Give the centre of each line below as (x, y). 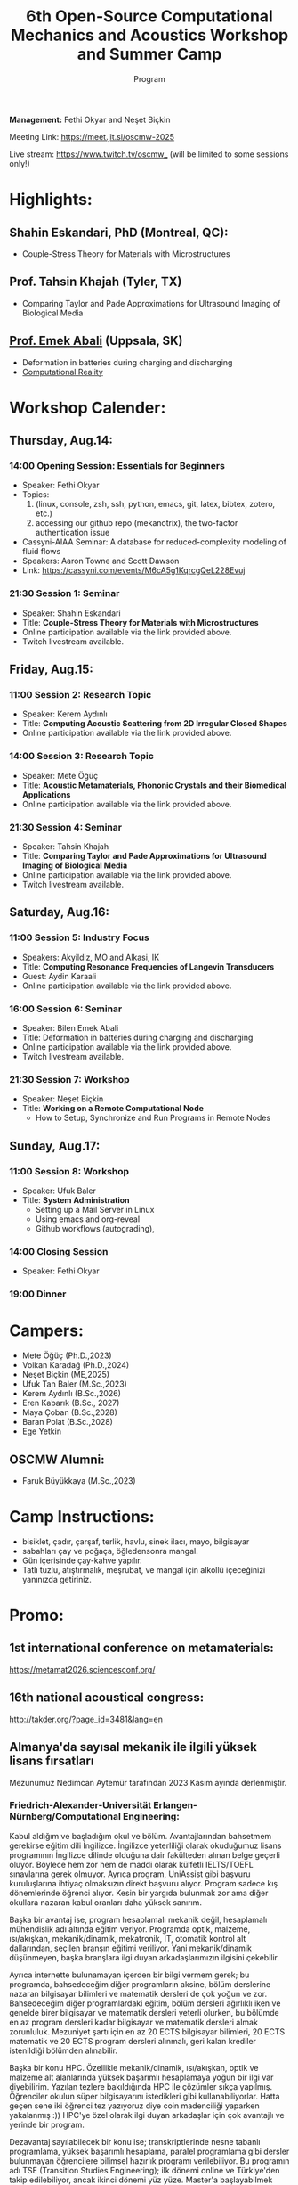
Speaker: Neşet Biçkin (63, 1099)
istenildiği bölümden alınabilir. (64, 2050)
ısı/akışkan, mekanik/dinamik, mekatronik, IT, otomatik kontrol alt (128, 1938)
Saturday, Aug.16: (59, 912)
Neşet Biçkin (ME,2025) (65, 1375)
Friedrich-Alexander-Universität (81, 1805)
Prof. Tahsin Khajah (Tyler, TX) (96, 282)
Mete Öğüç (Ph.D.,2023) (67, 1355)
